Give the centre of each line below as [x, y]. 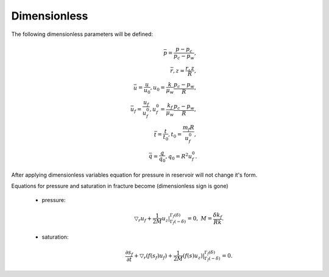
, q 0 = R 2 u [179, 156]
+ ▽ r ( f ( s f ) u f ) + [154, 256]
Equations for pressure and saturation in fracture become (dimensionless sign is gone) [120, 186]
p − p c [184, 50]
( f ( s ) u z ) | [193, 256]
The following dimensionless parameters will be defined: [82, 34]
